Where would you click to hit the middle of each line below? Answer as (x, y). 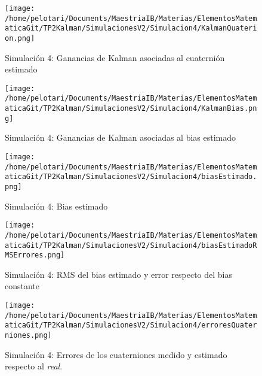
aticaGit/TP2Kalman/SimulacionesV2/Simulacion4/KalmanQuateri (131, 28)
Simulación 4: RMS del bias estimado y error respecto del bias (118, 274)
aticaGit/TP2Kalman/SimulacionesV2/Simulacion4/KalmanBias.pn (131, 109)
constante (22, 286)
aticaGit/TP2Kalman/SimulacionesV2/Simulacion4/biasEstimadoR (131, 245)
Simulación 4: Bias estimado (56, 206)
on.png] (20, 38)
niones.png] (28, 336)
